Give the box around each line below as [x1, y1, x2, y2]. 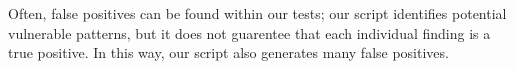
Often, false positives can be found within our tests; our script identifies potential [8, 3, 507, 23]
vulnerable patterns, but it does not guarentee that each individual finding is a [8, 22, 491, 43]
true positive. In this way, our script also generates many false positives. [8, 42, 449, 63]
